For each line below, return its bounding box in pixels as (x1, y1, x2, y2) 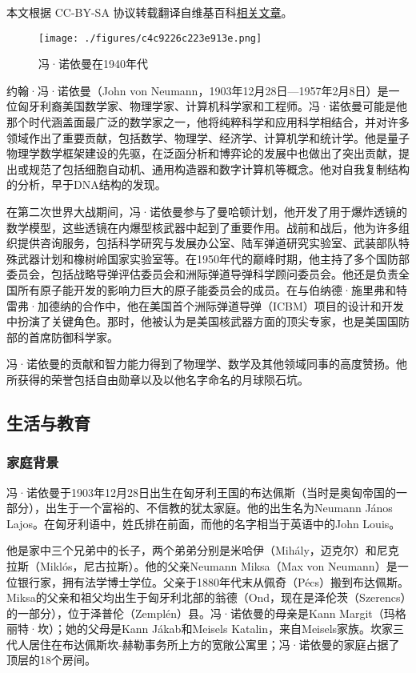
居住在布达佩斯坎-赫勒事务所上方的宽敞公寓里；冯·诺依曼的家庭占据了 (28, 635, 400, 652)
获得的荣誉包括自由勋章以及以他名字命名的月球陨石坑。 (17, 371, 309, 387)
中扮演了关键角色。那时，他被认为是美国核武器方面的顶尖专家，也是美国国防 (6, 313, 410, 330)
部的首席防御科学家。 (6, 328, 118, 345)
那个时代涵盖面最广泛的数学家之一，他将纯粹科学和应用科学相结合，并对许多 (6, 114, 410, 130)
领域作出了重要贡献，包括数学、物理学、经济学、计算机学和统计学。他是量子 (6, 129, 410, 146)
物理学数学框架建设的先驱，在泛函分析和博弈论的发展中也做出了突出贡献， (6, 145, 398, 162)
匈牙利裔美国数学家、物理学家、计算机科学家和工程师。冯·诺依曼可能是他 (17, 98, 407, 114)
